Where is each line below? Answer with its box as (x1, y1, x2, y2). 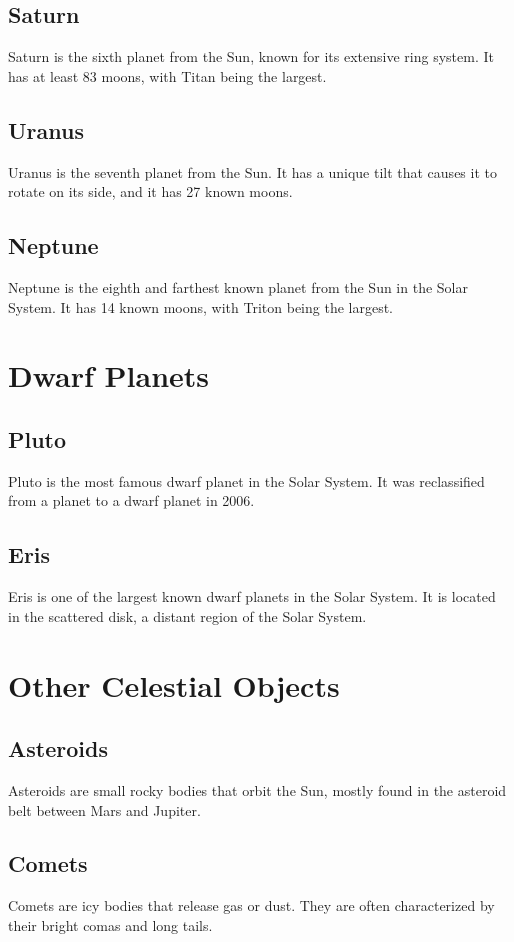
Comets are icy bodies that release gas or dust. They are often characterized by (8, 895, 495, 916)
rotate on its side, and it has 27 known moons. (8, 181, 293, 202)
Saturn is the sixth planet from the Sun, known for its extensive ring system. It (8, 46, 494, 67)
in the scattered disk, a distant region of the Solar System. (8, 605, 367, 626)
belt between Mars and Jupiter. (8, 799, 201, 820)
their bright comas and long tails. (8, 914, 213, 935)
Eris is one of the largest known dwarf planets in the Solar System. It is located (8, 586, 496, 607)
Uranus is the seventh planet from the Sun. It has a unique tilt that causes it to (8, 161, 497, 182)
